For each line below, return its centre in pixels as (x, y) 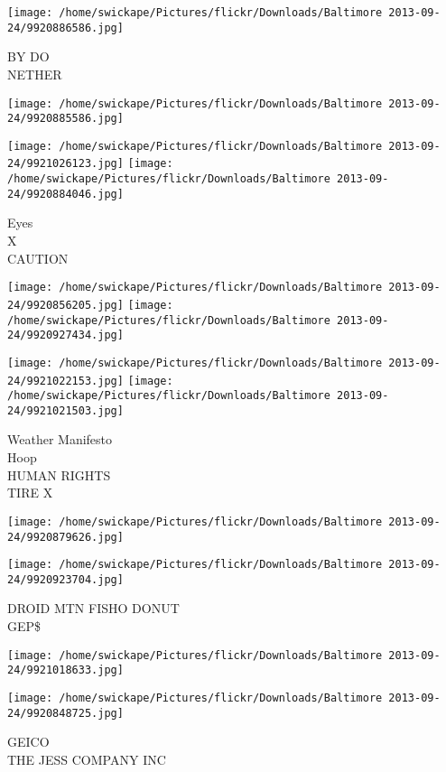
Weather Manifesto (60, 439)
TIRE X (30, 493)
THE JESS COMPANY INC (87, 759)
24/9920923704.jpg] (65, 579)
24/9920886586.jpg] (65, 28)
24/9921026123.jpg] (65, 164)
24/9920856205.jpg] (65, 305)
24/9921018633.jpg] (65, 670)
